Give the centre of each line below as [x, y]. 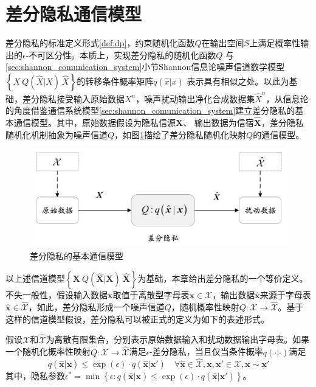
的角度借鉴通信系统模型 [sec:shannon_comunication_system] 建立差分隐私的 [150, 110]
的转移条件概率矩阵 [115, 81]
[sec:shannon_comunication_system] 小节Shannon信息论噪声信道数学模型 [145, 67]
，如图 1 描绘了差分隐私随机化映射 [180, 134]
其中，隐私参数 [35, 376]
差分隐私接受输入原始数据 [73, 98]
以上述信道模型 [35, 278]
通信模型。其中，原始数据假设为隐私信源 [94, 123]
